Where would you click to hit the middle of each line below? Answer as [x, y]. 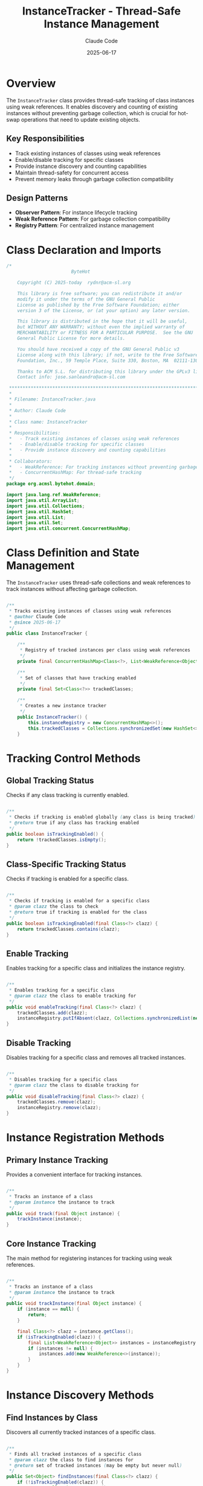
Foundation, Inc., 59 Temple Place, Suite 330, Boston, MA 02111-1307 [109, 361]
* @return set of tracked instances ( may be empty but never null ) [95, 1465]
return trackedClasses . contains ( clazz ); [69, 929]
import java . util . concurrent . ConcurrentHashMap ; [69, 528]
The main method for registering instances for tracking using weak [89, 1258]
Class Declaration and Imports [84, 250]
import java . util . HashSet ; [40, 511]
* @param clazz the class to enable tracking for [72, 996]
